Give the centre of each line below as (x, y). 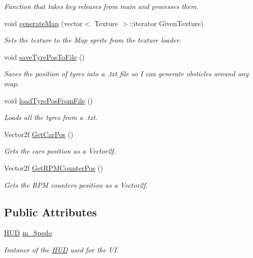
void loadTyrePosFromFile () (49, 100)
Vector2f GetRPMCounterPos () (54, 167)
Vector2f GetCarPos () (39, 134)
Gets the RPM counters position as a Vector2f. (76, 184)
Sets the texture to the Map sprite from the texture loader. (93, 40)
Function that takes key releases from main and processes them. (101, 6)
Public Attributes (51, 212)
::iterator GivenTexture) (167, 23)
